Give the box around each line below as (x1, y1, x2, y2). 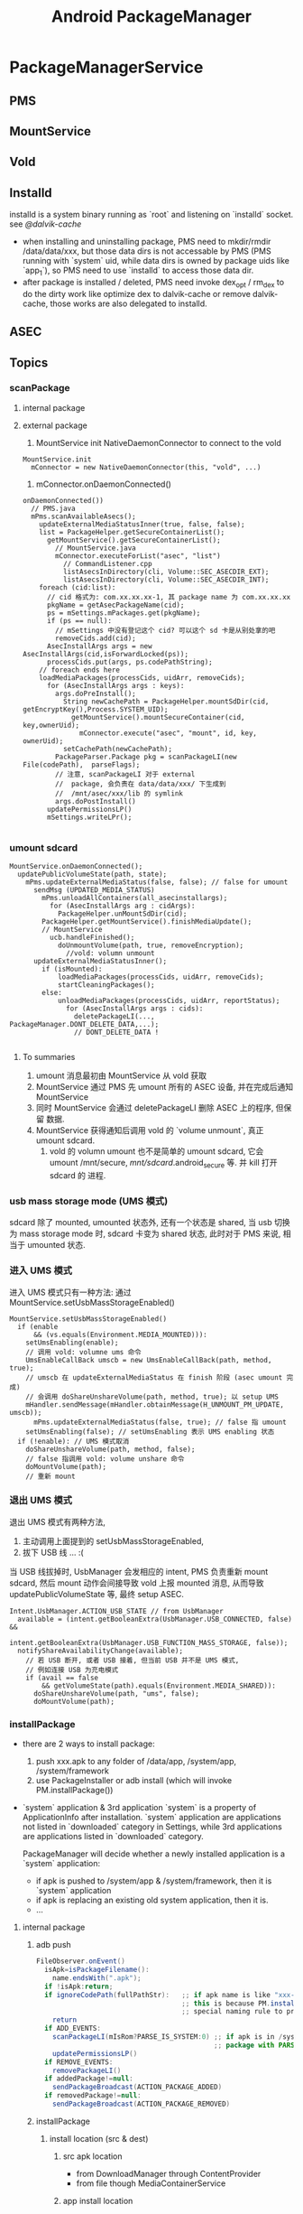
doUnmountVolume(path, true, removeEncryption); (57, 941, 244, 950)
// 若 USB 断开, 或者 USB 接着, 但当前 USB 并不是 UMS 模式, (25, 1655, 240, 1665)
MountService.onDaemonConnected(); (9, 862, 143, 871)
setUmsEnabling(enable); (25, 1338, 119, 1347)
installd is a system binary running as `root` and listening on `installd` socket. (9, 209, 294, 220)
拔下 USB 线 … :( (22, 1547, 84, 1558)
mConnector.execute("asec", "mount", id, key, (79, 729, 258, 738)
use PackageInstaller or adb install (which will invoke (35, 1775, 233, 1786)
